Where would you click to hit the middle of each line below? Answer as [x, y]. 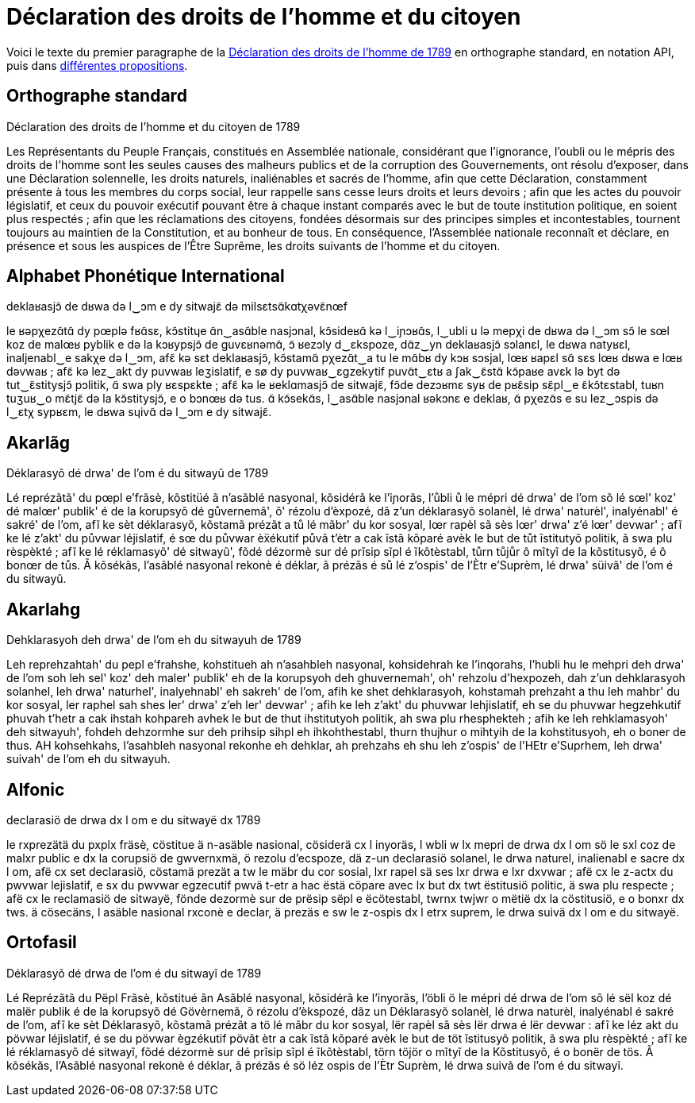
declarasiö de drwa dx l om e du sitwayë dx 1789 [134, 820]
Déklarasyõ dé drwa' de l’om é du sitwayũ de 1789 [138, 473]
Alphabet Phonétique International [146, 276]
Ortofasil [42, 943]
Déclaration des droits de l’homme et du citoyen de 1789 [154, 126]
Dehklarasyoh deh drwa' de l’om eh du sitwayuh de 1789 [154, 640]
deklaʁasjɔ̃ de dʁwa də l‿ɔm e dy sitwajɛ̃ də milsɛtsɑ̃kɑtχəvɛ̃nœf [177, 307]
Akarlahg [44, 609]
